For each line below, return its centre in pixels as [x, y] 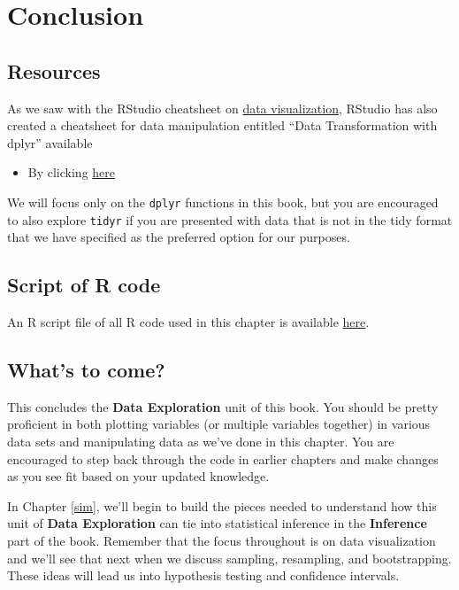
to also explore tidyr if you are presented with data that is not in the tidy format [230, 219]
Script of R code [84, 285]
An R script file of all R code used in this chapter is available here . [188, 322]
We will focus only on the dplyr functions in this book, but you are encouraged [223, 202]
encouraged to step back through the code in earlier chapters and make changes [223, 458]
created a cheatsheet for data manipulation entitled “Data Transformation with [222, 125]
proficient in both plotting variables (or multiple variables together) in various [219, 424]
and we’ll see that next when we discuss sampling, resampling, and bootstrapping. [229, 558]
